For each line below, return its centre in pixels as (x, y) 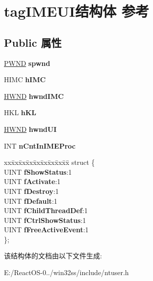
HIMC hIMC (25, 79)
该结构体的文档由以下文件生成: (53, 256)
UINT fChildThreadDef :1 (46, 210)
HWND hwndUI (30, 129)
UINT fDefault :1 (31, 201)
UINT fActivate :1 (32, 181)
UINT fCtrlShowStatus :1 (45, 220)
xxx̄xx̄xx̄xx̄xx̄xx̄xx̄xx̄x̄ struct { (50, 162)
